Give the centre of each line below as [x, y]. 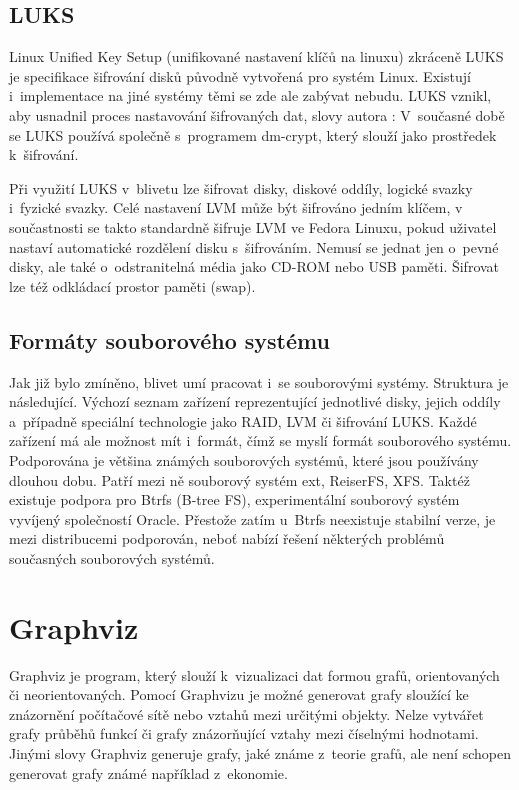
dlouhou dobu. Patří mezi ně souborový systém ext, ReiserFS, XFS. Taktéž [239, 479]
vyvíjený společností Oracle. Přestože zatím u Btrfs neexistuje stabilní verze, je [252, 518]
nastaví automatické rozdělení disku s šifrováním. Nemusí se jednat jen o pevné [254, 246]
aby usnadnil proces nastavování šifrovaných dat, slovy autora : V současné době [257, 114]
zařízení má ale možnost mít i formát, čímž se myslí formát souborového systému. [260, 440]
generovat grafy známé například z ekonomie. [148, 772]
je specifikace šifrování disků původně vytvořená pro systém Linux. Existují [240, 75]
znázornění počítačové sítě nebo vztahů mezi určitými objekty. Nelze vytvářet [246, 713]
